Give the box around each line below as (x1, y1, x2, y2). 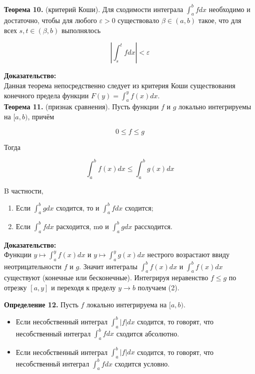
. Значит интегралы (79, 261, 137, 271)
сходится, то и (56, 202, 99, 213)
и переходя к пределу (51, 282, 116, 293)
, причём (27, 111, 54, 122)
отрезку (4, 282, 27, 293)
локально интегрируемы (178, 101, 251, 112)
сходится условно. (114, 358, 170, 368)
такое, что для (198, 15, 241, 26)
